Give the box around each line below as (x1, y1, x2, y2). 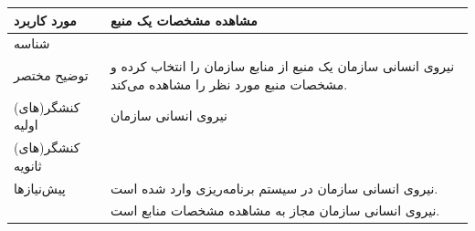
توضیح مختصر (14, 65, 89, 84)
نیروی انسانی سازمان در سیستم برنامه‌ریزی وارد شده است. (110, 178, 438, 197)
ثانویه (14, 155, 42, 174)
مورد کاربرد (14, 10, 77, 29)
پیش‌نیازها (14, 178, 66, 197)
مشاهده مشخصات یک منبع (110, 10, 258, 29)
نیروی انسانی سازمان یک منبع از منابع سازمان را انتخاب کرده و (110, 57, 455, 76)
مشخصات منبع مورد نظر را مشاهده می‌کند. (110, 74, 348, 93)
